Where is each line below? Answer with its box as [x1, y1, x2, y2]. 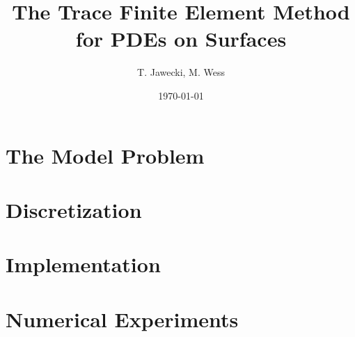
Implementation [6, 250, 161, 279]
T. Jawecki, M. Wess [137, 65, 225, 79]
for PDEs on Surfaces [75, 24, 287, 53]
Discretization [6, 195, 142, 224]
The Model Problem [6, 141, 205, 169]
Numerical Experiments [6, 304, 239, 333]
